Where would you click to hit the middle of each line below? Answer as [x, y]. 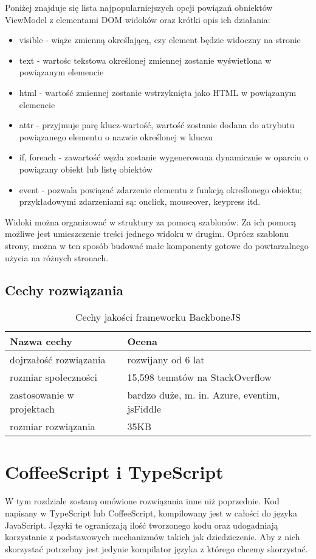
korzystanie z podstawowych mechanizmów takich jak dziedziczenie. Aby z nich [153, 537]
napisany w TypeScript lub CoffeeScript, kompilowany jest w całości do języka [151, 513]
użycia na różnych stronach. [57, 257]
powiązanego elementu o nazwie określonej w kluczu [116, 136]
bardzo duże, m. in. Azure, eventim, [204, 395]
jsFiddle [144, 409]
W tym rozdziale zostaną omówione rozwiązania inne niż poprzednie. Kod [142, 501]
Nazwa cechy [41, 341]
